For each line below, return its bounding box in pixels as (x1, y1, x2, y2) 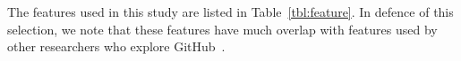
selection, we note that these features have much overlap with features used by (7, 19, 438, 38)
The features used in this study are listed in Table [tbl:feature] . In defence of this (7, 3, 454, 20)
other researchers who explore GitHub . (7, 37, 226, 56)
